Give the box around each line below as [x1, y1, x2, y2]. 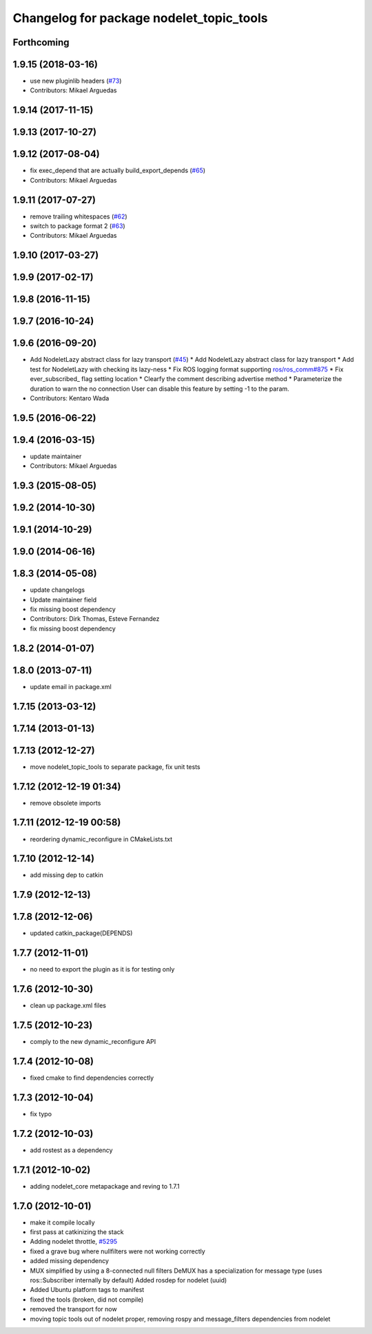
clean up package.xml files [30, 1001, 107, 1009]
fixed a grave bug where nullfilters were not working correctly [30, 1247, 206, 1255]
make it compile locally [30, 1218, 96, 1227]
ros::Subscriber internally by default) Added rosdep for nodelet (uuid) [30, 1275, 227, 1284]
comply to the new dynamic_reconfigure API [30, 1038, 156, 1046]
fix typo [30, 1109, 52, 1118]
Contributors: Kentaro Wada [30, 394, 110, 402]
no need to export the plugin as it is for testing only [30, 965, 175, 974]
